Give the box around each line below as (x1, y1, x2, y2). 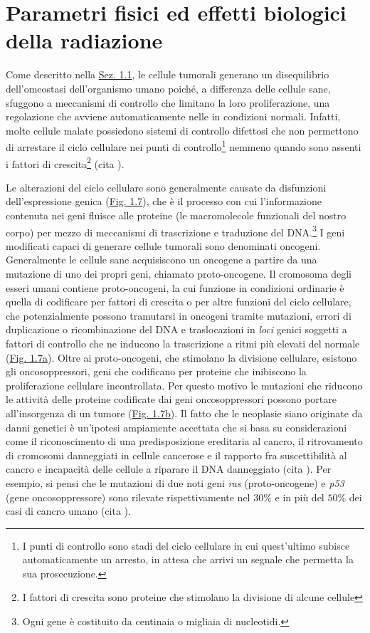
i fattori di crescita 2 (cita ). (6, 154, 125, 171)
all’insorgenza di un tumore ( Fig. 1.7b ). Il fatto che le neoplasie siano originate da (6, 405, 363, 420)
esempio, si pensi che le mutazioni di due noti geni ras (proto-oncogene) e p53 (6, 475, 344, 490)
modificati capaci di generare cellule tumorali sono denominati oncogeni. (6, 238, 321, 253)
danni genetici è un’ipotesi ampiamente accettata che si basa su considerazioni (6, 419, 347, 434)
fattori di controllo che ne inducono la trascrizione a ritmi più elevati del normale (6, 335, 360, 350)
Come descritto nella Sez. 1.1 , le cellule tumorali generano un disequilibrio (6, 67, 329, 82)
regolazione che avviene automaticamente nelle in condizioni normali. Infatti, (6, 109, 341, 124)
